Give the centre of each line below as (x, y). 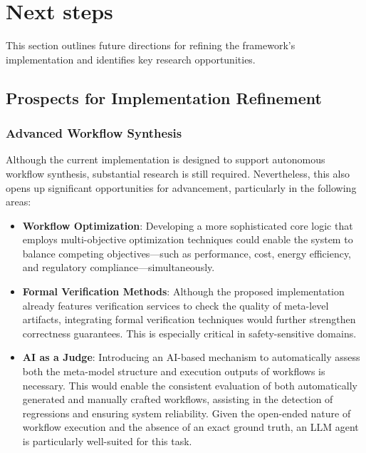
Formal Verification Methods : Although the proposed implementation (183, 291)
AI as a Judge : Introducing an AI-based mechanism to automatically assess (191, 357)
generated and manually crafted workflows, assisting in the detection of (178, 399)
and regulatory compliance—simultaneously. (119, 267)
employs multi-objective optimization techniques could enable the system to (188, 239)
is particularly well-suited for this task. (107, 441)
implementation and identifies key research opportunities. (131, 59)
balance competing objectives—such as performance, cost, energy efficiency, (187, 253)
